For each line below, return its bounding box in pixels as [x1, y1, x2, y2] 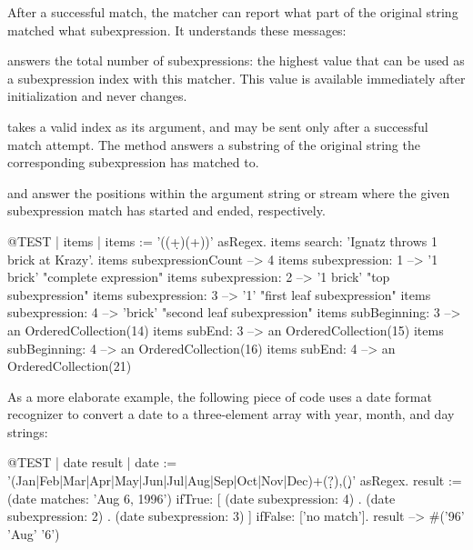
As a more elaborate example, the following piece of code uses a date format [7, 386, 432, 405]
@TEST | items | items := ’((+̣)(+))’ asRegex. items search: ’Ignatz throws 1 [7, 231, 438, 250]
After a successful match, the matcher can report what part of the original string [7, 3, 458, 21]
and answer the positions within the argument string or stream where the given [7, 183, 450, 202]
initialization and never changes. [7, 86, 187, 105]
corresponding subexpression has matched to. [7, 153, 259, 172]
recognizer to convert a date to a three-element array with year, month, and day [7, 405, 455, 424]
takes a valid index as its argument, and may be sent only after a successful [7, 116, 428, 135]
